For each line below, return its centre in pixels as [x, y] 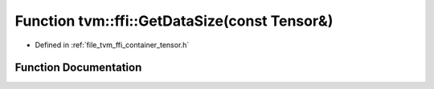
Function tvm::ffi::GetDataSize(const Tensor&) [174, 21]
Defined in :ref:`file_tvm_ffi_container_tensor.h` [112, 45]
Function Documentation [78, 68]
